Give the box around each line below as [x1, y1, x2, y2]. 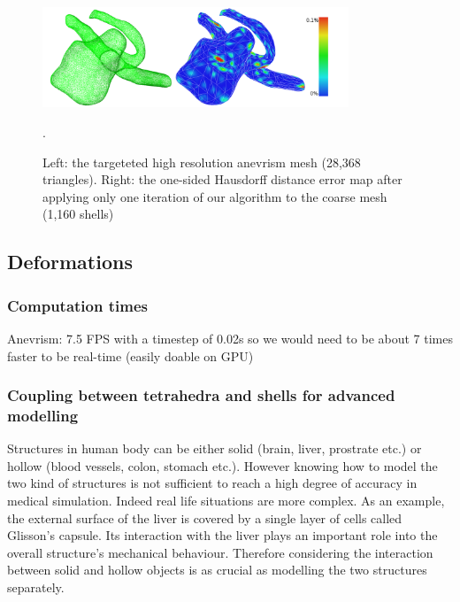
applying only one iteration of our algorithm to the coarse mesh [42, 187, 387, 205]
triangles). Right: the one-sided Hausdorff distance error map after [42, 170, 402, 189]
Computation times [7, 294, 148, 316]
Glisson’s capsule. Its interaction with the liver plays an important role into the [7, 526, 438, 544]
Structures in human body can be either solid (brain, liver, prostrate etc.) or [7, 439, 422, 458]
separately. [7, 578, 65, 597]
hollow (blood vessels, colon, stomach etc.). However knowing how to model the [7, 456, 438, 475]
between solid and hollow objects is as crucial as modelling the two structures [7, 560, 427, 579]
